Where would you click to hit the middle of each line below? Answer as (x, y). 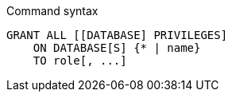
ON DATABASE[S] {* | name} (117, 48)
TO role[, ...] (80, 61)
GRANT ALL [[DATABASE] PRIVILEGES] (117, 35)
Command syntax (52, 11)
